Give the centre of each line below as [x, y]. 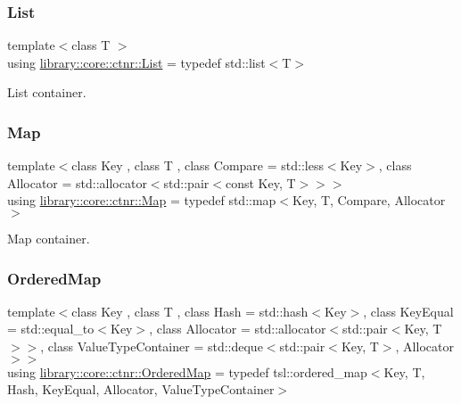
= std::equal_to [51, 329]
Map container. [49, 238]
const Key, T [260, 182]
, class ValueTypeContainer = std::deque [152, 346]
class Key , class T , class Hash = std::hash [190, 311]
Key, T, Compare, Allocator [369, 200]
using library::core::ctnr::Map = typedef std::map [142, 200]
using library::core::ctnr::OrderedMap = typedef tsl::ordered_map [187, 371]
